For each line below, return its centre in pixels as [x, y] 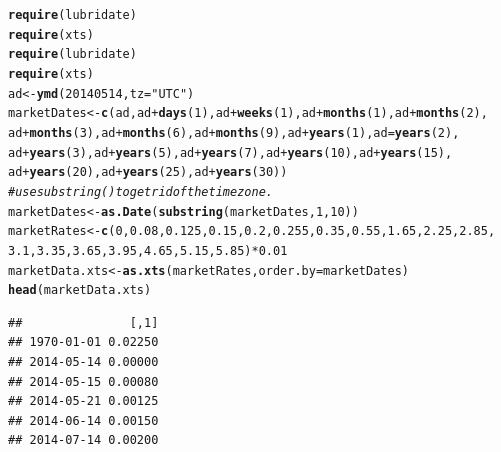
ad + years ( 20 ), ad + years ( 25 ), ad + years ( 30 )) [148, 172]
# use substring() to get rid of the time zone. [140, 191]
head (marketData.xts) [80, 290]
